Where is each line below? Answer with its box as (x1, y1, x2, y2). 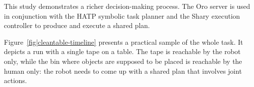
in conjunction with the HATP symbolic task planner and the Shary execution (4, 10, 240, 21)
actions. (4, 75, 27, 86)
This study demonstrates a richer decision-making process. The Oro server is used (4, 1, 251, 11)
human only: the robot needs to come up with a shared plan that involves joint (4, 65, 242, 76)
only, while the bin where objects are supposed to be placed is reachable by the (4, 56, 242, 66)
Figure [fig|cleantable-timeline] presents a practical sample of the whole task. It (4, 36, 243, 47)
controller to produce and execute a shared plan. (4, 20, 150, 30)
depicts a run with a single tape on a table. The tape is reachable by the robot (4, 46, 241, 57)
